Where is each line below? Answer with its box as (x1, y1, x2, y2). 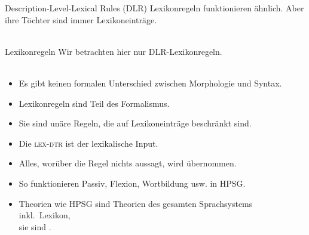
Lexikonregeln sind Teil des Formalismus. (19, 97, 170, 109)
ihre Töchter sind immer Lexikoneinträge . (5, 13, 157, 26)
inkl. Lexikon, (19, 209, 71, 221)
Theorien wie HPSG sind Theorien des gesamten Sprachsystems (19, 197, 253, 209)
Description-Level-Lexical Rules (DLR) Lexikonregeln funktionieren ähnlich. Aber (5, 2, 304, 14)
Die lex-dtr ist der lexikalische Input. (19, 137, 158, 149)
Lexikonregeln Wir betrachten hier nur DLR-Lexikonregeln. (5, 45, 222, 57)
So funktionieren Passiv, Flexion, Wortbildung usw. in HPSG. (19, 177, 246, 189)
